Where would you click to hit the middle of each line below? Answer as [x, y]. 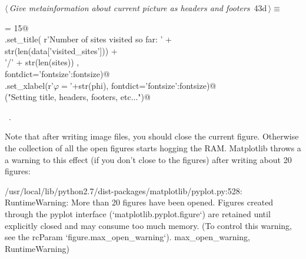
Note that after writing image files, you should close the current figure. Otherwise [152, 136]
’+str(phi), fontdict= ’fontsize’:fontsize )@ [143, 85]
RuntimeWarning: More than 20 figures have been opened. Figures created [139, 202]
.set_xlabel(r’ [29, 85]
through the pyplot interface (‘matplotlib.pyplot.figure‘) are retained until [138, 213]
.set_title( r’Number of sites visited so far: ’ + [88, 39]
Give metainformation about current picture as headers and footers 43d [138, 8]
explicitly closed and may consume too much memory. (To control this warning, [148, 225]
